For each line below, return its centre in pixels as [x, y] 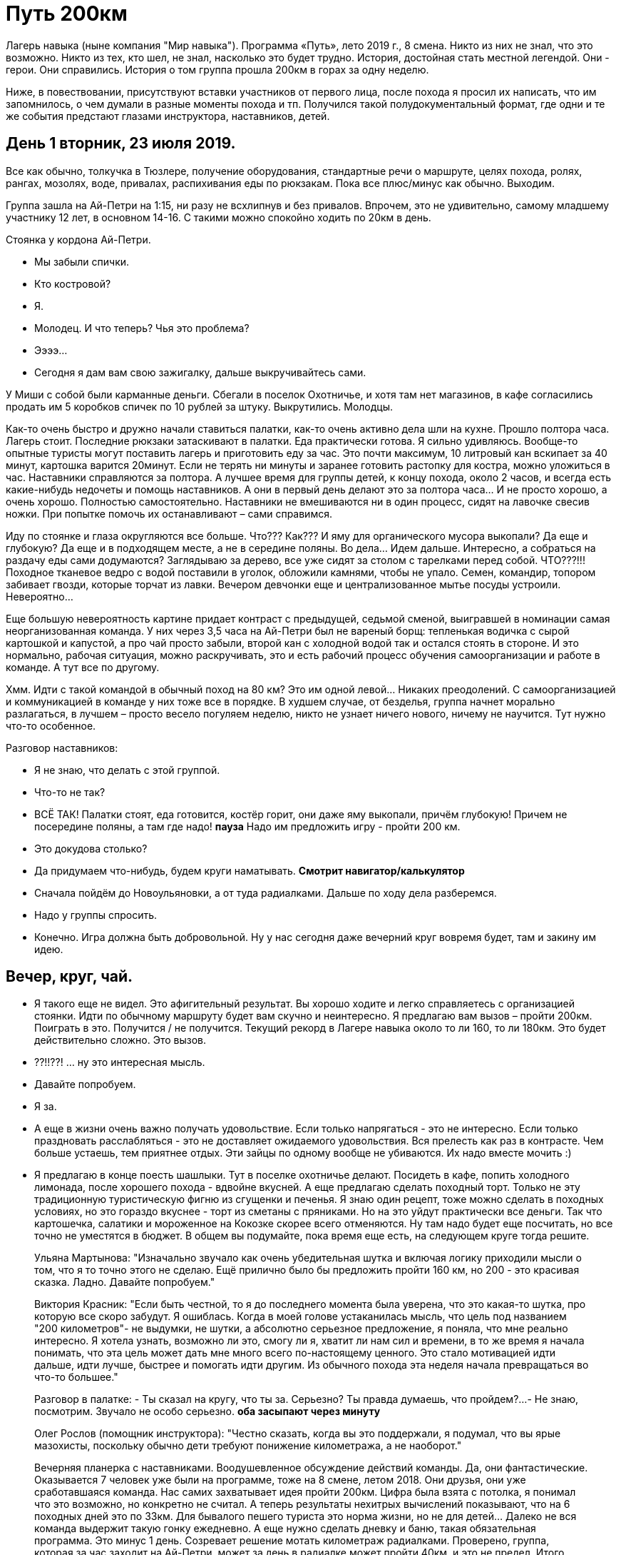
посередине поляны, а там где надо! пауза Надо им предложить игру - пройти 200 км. [247, 826]
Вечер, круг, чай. [70, 977]
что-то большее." [76, 1377]
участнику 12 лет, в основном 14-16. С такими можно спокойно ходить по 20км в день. [219, 217]
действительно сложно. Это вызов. [120, 1040]
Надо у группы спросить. [96, 915]
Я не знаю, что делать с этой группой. [127, 770]
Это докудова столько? [91, 848]
